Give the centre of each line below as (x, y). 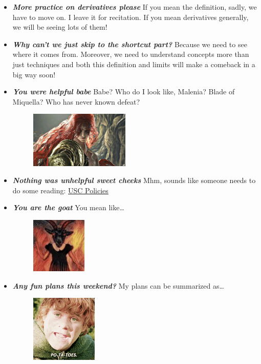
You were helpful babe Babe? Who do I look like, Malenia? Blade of (124, 92)
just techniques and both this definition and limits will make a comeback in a (134, 64)
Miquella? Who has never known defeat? (76, 101)
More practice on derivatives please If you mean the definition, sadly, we (135, 7)
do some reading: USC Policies (60, 190)
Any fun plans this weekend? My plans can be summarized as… (118, 285)
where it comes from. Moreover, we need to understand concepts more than (131, 54)
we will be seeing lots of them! (60, 27)
